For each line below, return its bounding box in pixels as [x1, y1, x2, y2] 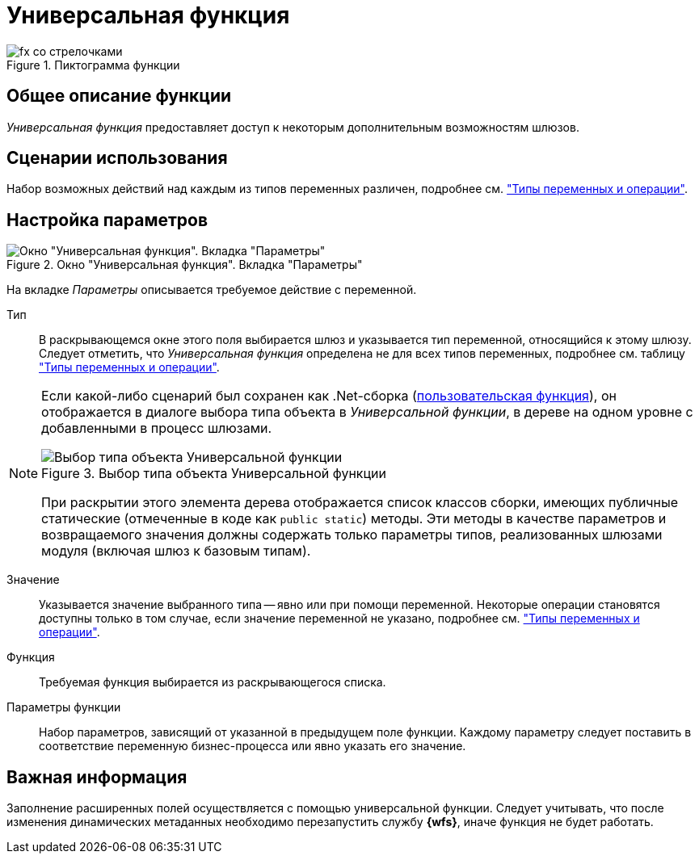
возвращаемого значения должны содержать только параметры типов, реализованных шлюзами [41, 526, 663, 543]
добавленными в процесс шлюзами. [41, 420, 272, 437]
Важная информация [6, 766, 187, 787]
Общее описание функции [6, 86, 232, 107]
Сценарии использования [6, 148, 228, 169]
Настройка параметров [6, 209, 208, 230]
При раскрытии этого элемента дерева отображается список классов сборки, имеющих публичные [41, 494, 679, 511]
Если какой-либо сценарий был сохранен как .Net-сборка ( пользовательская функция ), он [41, 388, 617, 405]
